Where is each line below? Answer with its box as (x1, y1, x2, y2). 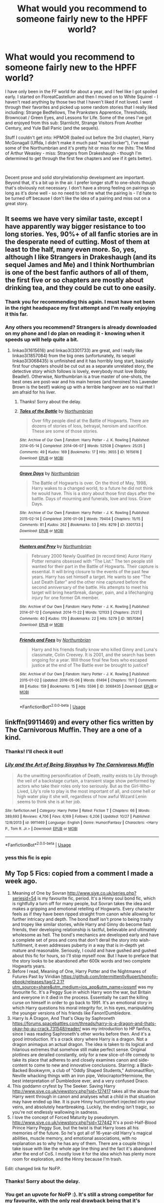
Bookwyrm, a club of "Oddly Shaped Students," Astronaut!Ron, (28, 1067, 155, 1073)
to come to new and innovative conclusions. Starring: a (28, 1062, 140, 1068)
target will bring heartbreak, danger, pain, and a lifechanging (31, 589, 154, 595)
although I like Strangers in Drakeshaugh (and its (5, 253, 157, 262)
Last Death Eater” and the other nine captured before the (31, 579, 146, 585)
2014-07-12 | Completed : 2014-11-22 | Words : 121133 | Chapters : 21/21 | (19, 610, 142, 615)
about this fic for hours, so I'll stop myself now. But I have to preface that (12, 953, 159, 959)
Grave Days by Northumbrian (19, 471, 80, 477)
